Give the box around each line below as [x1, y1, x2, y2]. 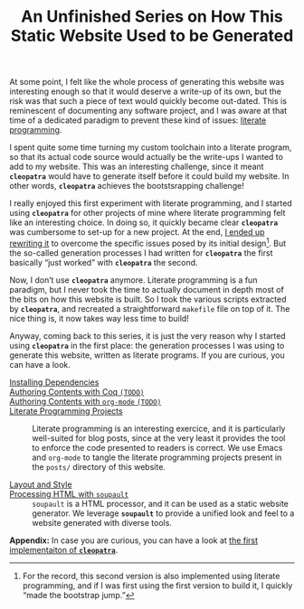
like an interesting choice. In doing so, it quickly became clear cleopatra [9, 217, 279, 228]
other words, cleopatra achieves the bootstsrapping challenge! [9, 181, 244, 192]
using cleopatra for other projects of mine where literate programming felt [9, 208, 286, 219]
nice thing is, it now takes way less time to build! [9, 313, 190, 323]
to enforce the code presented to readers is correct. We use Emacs [32, 442, 283, 453]
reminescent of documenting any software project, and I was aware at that [9, 106, 288, 117]
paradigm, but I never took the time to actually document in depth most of [9, 284, 285, 295]
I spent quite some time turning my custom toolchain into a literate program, [9, 142, 292, 153]
